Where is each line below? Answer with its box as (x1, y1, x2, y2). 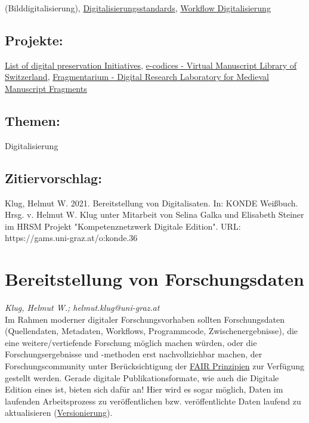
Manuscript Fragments (5, 82, 87, 94)
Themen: (5, 111, 60, 129)
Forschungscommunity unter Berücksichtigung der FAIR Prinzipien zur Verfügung (5, 360, 305, 372)
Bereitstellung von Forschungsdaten (5, 267, 304, 291)
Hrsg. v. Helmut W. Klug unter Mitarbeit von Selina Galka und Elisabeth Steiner (5, 208, 304, 221)
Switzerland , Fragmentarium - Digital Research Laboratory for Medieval (5, 70, 269, 83)
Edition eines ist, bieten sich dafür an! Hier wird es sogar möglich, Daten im (5, 383, 283, 396)
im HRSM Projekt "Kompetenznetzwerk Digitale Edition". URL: (5, 220, 241, 232)
